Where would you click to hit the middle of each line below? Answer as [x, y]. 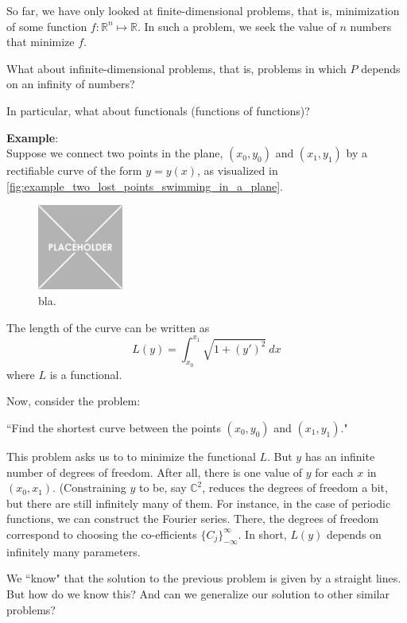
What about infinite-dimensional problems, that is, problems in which [176, 68]
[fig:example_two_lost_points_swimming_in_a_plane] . [145, 186]
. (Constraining [89, 488]
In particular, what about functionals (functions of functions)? [158, 110]
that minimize [41, 42]
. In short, [262, 534]
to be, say [163, 488]
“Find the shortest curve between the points [114, 428]
